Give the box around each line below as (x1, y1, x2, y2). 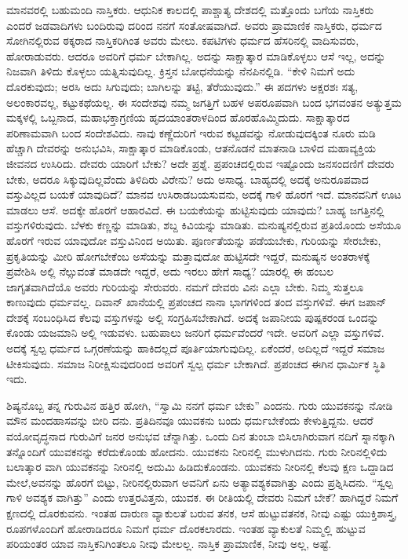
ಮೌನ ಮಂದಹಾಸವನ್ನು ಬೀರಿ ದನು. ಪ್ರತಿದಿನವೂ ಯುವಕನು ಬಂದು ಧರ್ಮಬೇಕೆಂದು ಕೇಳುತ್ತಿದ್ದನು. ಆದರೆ (6, 412, 373, 429)
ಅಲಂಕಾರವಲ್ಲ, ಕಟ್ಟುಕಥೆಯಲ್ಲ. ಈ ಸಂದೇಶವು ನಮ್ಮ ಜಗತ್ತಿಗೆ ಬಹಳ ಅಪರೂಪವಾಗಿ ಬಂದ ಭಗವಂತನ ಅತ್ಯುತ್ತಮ (6, 93, 402, 110)
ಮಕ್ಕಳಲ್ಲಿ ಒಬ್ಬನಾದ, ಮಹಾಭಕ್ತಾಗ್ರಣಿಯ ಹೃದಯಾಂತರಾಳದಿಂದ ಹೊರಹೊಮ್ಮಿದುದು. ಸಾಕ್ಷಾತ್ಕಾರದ (6, 109, 350, 126)
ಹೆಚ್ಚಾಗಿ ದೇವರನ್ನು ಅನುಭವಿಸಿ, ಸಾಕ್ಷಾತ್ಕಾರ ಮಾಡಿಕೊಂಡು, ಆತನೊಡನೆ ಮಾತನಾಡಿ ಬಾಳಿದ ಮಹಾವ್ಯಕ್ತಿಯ (6, 140, 377, 156)
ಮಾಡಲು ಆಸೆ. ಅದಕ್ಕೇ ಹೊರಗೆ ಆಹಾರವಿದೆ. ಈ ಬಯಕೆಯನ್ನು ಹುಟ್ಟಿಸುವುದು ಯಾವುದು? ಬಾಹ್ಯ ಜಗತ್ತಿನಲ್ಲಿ (6, 201, 384, 217)
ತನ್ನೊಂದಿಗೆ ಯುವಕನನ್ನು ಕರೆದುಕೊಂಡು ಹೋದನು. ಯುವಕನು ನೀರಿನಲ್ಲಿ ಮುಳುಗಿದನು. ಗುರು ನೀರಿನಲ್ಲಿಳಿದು (6, 443, 388, 459)
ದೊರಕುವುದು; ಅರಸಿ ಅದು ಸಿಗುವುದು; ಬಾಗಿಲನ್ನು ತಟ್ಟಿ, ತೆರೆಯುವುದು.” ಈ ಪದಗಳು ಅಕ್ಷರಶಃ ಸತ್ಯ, (6, 78, 359, 94)
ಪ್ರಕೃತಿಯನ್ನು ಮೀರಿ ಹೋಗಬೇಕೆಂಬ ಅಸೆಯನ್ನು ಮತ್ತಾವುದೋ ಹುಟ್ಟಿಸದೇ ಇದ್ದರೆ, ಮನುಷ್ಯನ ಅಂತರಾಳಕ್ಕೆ (6, 247, 370, 264)
